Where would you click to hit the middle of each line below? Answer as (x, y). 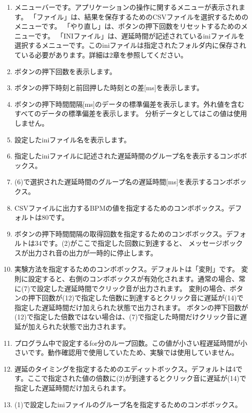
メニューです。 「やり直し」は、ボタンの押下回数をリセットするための (128, 26)
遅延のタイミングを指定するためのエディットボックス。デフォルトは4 (125, 368)
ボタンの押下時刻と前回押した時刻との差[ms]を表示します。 (109, 88)
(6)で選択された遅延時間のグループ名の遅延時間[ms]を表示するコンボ (124, 182)
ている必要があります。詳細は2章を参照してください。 (101, 54)
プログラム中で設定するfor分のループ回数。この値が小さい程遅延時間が (127, 343)
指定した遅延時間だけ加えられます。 (72, 388)
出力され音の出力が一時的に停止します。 (93, 252)
